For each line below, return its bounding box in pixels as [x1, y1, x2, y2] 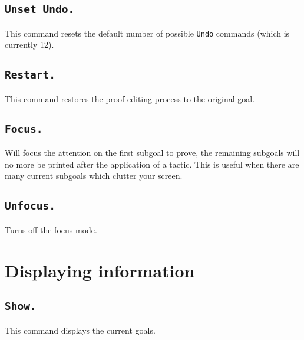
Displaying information [5, 258, 195, 282]
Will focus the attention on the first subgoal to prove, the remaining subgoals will [5, 146, 300, 159]
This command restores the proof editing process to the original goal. [5, 92, 255, 104]
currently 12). [5, 38, 54, 51]
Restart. [5, 68, 55, 81]
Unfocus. [5, 200, 55, 212]
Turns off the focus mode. [5, 223, 97, 236]
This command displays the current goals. [5, 323, 156, 336]
